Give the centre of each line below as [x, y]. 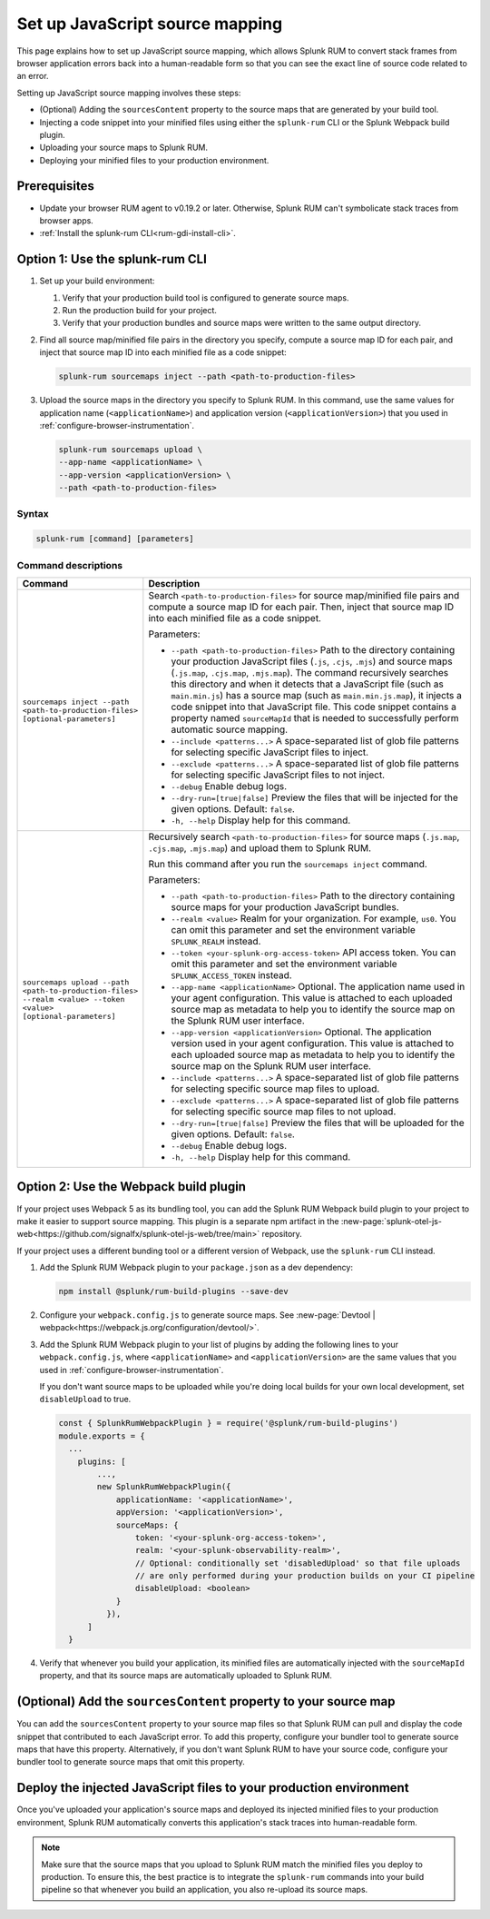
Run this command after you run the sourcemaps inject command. [288, 864]
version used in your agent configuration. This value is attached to [312, 1043]
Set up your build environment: [97, 281]
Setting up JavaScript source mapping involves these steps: [129, 93]
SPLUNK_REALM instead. [216, 941]
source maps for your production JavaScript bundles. [285, 907]
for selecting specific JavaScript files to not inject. [278, 775]
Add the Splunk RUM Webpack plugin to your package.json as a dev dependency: [196, 1268]
